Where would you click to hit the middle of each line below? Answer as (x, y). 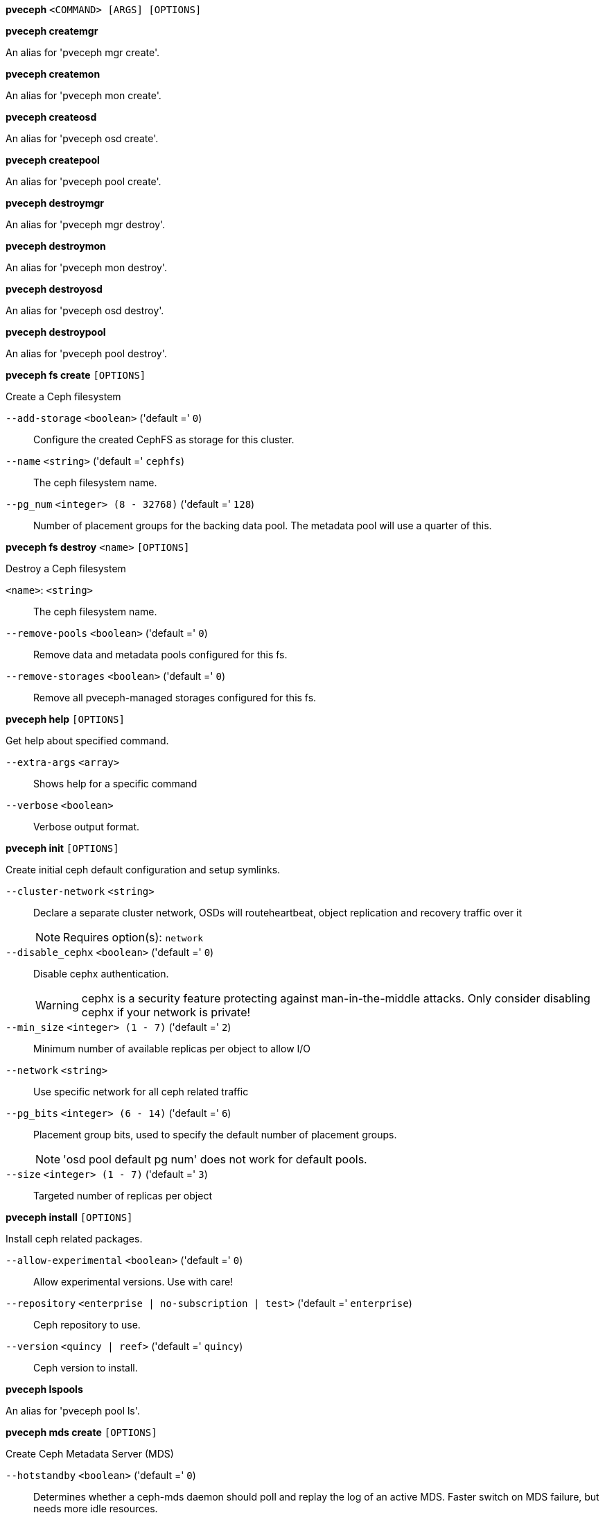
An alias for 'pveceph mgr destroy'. (86, 224)
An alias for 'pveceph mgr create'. (83, 52)
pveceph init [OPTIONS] (62, 848)
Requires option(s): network (133, 937)
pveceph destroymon (56, 246)
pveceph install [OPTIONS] (69, 1217)
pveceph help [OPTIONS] (65, 719)
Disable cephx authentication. (101, 974)
